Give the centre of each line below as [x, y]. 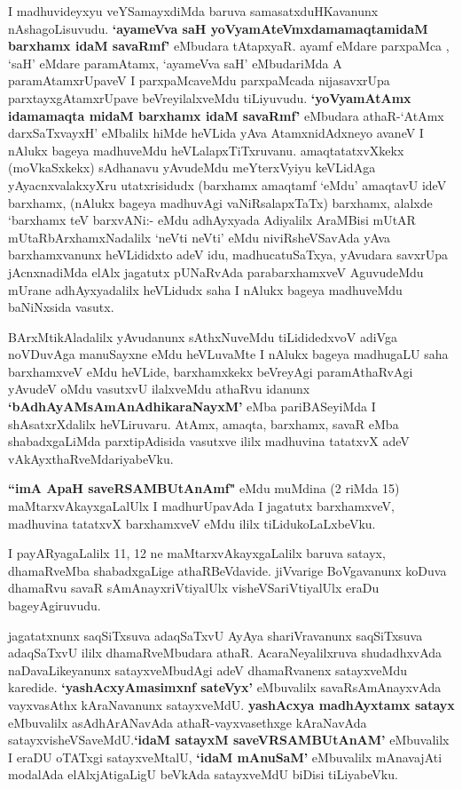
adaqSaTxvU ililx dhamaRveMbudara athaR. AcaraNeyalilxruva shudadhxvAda [225, 653]
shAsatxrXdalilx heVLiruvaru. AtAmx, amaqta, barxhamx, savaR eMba [204, 423]
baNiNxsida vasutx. [61, 307]
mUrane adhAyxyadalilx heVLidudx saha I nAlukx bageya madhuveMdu [205, 289]
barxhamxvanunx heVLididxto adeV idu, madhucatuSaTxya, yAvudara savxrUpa [228, 255]
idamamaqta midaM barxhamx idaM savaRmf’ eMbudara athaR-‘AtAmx [226, 115]
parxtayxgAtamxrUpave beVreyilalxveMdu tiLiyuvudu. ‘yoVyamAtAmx [210, 97]
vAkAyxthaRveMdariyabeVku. [91, 458]
